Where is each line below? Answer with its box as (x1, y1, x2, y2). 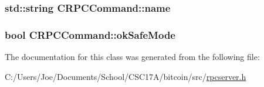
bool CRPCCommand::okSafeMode (5, 27, 175, 42)
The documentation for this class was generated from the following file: (5, 51, 260, 63)
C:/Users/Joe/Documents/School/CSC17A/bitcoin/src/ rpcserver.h (5, 70, 246, 82)
